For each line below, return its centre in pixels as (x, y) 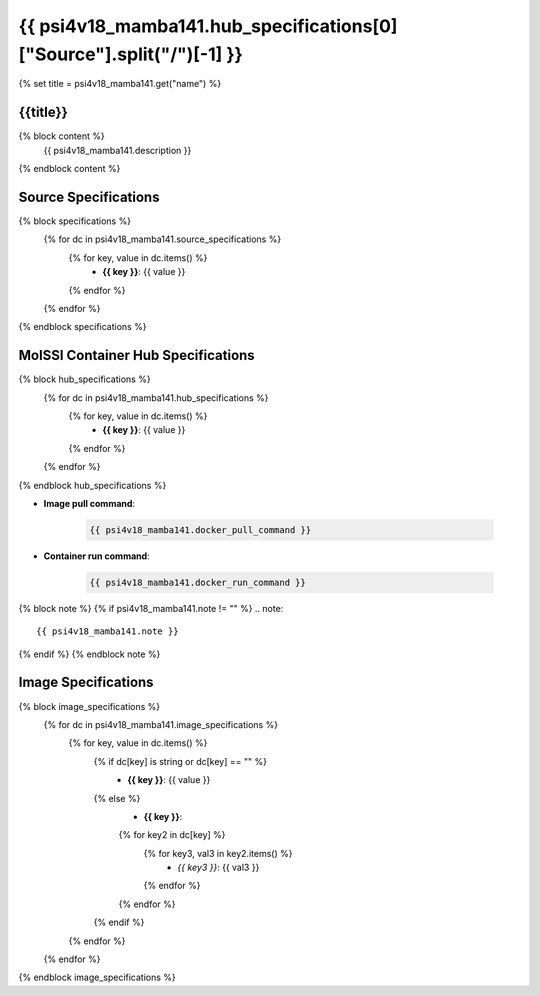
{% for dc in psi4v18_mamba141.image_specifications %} (161, 724)
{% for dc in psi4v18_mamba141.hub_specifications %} (156, 397)
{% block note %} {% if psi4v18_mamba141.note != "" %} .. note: (151, 608)
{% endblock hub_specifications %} (92, 485)
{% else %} (117, 798)
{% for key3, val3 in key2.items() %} (218, 853)
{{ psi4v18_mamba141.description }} (117, 150)
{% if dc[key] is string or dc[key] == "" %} (180, 761)
